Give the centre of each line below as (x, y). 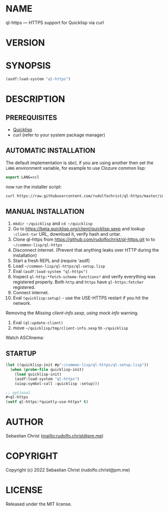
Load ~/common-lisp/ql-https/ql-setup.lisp (59, 266)
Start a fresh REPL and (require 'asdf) (51, 261)
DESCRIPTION (35, 99)
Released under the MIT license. (39, 504)
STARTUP (21, 353)
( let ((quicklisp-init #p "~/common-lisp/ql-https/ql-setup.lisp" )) (77, 365)
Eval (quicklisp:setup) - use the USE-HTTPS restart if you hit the (81, 298)
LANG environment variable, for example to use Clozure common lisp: (76, 168)
